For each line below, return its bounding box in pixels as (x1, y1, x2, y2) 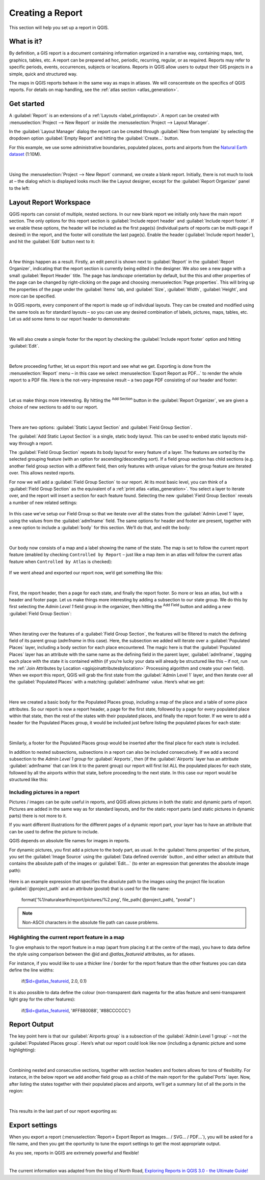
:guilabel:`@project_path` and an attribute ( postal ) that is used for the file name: (9, 885, 170, 891)
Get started (9, 100, 45, 108)
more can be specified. (9, 293, 56, 299)
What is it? (9, 37, 43, 46)
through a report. (18, 440, 53, 446)
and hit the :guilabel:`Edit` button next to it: (9, 238, 95, 244)
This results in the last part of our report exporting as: (9, 1108, 118, 1114)
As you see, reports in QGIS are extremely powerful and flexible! (9, 1150, 139, 1155)
